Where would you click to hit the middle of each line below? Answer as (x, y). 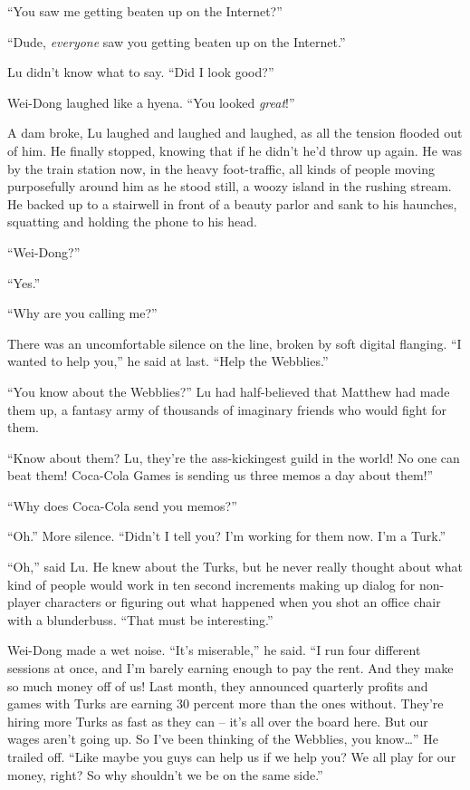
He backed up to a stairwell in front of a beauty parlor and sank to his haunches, (232, 203)
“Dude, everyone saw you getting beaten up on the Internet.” (177, 41)
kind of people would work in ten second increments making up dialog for (211, 584)
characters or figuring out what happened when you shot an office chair (243, 602)
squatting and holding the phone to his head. (132, 222)
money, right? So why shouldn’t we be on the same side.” (165, 774)
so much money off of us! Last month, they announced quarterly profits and (218, 685)
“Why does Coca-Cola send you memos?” (122, 505)
